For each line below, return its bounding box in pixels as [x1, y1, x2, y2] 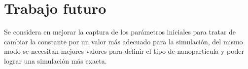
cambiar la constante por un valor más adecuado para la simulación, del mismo [4, 36, 243, 46]
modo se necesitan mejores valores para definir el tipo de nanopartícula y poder [4, 46, 245, 56]
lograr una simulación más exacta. [4, 55, 107, 66]
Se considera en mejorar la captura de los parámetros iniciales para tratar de [4, 27, 236, 37]
